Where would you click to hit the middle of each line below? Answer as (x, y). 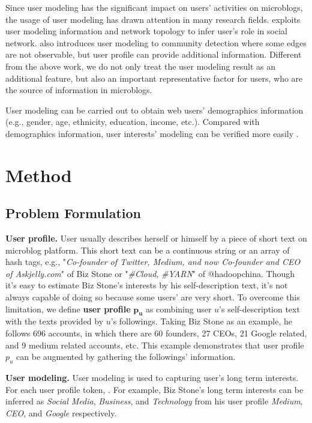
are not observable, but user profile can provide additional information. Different (154, 54)
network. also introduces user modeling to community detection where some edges (156, 42)
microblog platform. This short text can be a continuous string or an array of (148, 250)
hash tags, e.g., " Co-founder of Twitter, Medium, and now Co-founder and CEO (153, 262)
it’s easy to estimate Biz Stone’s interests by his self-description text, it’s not (147, 285)
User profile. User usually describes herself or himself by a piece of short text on (156, 238)
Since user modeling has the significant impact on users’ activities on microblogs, (154, 7)
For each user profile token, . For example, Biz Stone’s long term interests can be (154, 389)
